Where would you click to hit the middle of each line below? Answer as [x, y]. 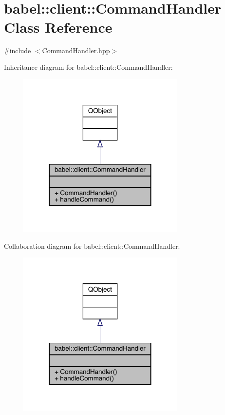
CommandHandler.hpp [76, 50]
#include [18, 50]
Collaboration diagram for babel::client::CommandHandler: [92, 246]
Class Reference [58, 27]
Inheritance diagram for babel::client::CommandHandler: [88, 67]
